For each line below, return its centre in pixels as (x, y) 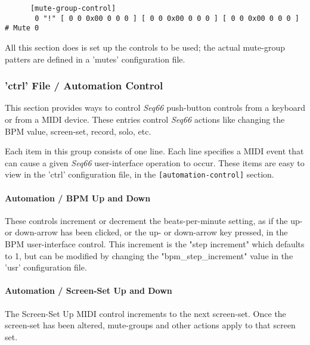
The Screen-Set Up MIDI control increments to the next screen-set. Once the (145, 313)
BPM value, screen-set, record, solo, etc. (78, 131)
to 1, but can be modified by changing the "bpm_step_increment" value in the (149, 255)
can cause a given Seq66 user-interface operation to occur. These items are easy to (155, 162)
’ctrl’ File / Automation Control (84, 86)
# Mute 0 (22, 28)
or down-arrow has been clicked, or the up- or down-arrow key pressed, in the (146, 232)
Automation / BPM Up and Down (78, 198)
